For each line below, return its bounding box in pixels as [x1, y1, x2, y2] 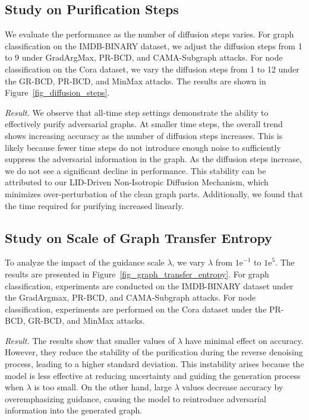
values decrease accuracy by [182, 381, 283, 393]
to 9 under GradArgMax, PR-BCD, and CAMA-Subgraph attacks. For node [5, 51, 283, 64]
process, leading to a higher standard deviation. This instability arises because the [5, 358, 304, 370]
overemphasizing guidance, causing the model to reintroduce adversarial [5, 392, 266, 405]
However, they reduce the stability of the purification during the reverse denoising [5, 346, 303, 358]
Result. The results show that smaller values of [5, 334, 175, 346]
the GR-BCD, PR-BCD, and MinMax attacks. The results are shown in [5, 74, 266, 87]
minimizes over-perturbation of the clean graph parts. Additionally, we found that [5, 187, 303, 200]
